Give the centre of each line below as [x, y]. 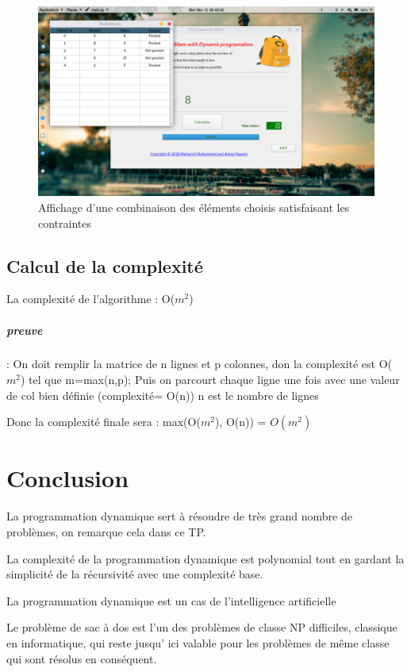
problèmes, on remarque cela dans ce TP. [106, 531]
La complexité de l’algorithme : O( [91, 299]
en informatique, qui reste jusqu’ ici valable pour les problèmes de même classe [198, 642]
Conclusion [68, 478]
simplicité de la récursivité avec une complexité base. [135, 574]
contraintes [65, 223]
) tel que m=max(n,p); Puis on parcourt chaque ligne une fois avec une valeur [210, 380]
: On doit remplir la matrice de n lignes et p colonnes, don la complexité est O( [200, 364]
